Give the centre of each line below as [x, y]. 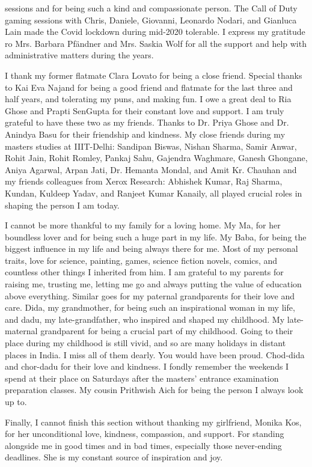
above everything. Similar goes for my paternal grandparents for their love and [150, 295]
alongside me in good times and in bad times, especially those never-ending [143, 445]
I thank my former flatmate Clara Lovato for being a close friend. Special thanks [154, 75]
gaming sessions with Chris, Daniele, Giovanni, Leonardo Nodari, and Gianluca [151, 20]
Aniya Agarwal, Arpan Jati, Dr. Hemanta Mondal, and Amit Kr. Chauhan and [151, 169]
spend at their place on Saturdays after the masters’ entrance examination [142, 378]
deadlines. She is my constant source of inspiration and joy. [114, 457]
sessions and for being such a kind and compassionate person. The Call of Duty [151, 8]
